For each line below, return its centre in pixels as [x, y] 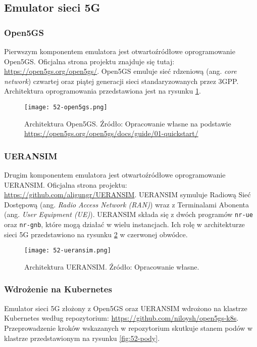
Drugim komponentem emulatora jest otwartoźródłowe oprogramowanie [115, 175]
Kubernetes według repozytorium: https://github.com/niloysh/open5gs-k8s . [121, 318]
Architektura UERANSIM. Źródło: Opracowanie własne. [112, 266]
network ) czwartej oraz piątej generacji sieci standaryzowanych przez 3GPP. [121, 81]
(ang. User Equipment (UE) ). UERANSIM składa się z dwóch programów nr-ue [128, 214]
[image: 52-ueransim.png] [68, 251]
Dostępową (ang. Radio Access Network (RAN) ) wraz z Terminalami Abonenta [126, 204]
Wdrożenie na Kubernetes [58, 289]
